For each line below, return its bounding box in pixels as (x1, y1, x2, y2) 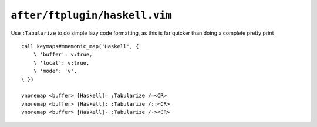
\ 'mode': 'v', (33, 68, 77, 75)
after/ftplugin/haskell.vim (11, 9, 173, 22)
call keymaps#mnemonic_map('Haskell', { (21, 43, 139, 49)
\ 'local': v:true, (33, 59, 90, 66)
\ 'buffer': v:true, (33, 51, 93, 58)
